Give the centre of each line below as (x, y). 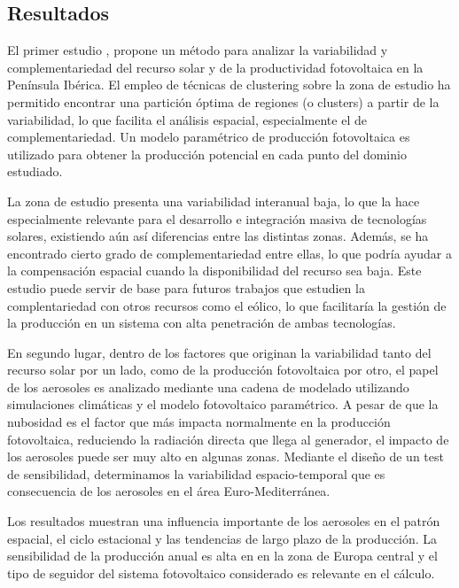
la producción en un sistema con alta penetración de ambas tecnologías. (202, 323)
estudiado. (35, 171)
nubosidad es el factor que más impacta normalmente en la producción (199, 422)
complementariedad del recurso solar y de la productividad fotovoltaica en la (215, 67)
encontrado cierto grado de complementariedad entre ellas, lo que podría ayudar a (230, 253)
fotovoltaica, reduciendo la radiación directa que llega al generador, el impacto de (228, 439)
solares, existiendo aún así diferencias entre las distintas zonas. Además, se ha (218, 236)
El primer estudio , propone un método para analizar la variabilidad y (198, 50)
